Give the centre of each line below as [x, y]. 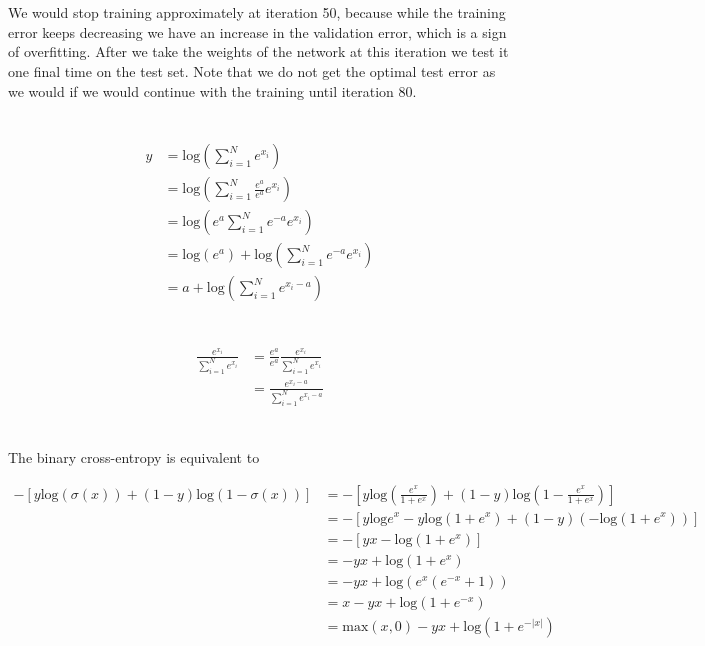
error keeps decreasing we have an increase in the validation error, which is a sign [257, 31]
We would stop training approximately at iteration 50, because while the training [257, 12]
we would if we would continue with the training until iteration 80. [212, 90]
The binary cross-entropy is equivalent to [134, 456]
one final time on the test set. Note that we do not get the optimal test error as [252, 70]
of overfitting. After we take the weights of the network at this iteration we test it [258, 51]
